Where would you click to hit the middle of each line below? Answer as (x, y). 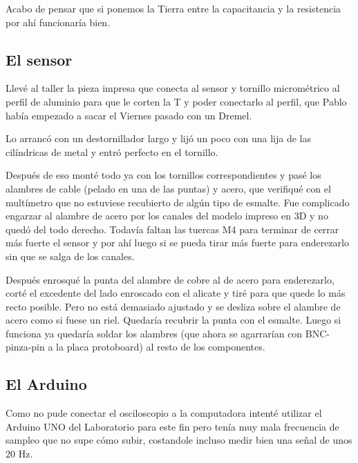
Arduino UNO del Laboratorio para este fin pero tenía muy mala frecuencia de (172, 426)
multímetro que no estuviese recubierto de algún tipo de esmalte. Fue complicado (178, 202)
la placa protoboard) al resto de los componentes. (161, 347)
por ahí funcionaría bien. (58, 22)
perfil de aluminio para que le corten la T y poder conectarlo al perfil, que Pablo (176, 101)
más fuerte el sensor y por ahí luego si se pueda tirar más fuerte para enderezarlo (177, 243)
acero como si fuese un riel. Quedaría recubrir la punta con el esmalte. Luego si (173, 320)
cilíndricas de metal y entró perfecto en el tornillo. (112, 151)
